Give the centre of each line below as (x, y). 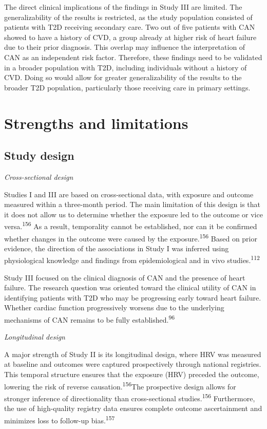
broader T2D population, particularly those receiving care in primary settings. (127, 87)
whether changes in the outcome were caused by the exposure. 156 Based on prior (131, 237)
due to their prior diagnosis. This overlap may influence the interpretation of (125, 47)
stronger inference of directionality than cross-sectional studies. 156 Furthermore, (130, 397)
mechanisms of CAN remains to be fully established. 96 (90, 319)
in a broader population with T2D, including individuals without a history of (126, 67)
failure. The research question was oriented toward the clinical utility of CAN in (130, 287)
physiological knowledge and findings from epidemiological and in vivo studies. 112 (132, 259)
